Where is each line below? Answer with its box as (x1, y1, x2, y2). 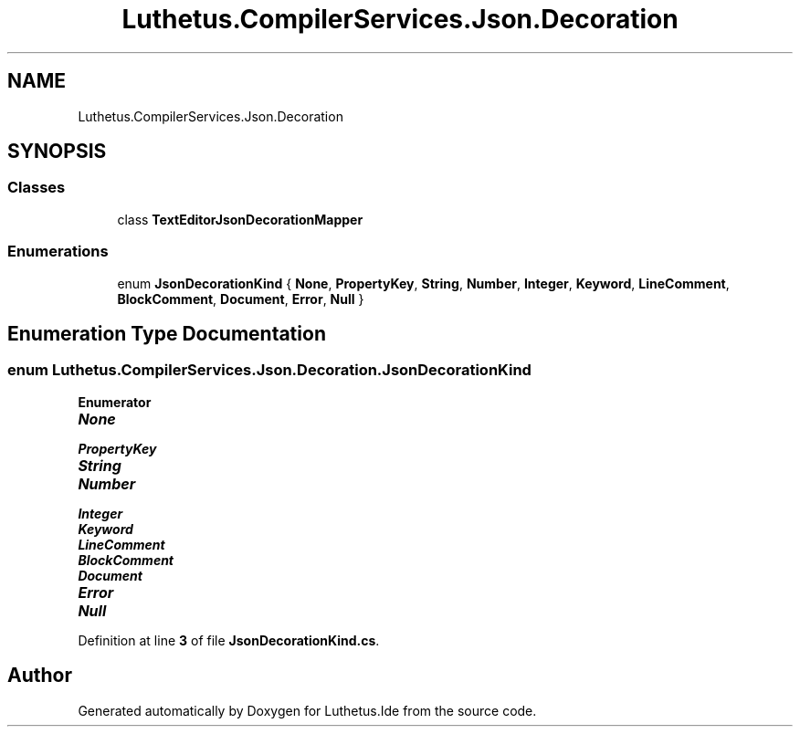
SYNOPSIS (7, 140, 107, 163)
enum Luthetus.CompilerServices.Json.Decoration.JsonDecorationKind (7, 361, 532, 380)
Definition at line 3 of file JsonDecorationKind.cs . (78, 632, 380, 648)
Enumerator (78, 393, 152, 410)
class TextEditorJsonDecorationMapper (117, 211, 363, 227)
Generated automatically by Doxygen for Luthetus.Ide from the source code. (78, 702, 537, 718)
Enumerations (7, 242, 109, 261)
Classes (7, 178, 66, 197)
